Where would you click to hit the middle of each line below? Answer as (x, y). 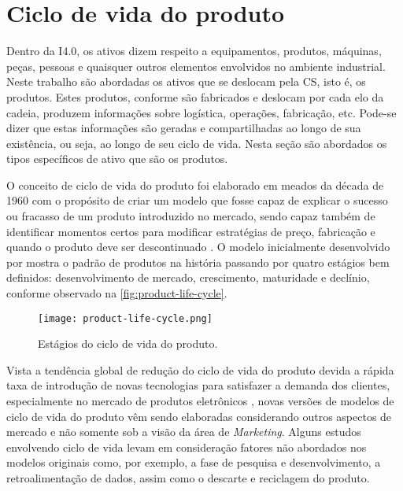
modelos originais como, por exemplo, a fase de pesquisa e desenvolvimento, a (194, 462)
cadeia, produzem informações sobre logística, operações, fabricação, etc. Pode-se (201, 112)
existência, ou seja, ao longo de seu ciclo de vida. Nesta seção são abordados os (197, 143)
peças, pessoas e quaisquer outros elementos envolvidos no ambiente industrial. (196, 66)
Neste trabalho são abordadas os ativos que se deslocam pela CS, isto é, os (186, 81)
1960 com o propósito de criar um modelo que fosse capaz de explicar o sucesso (197, 200)
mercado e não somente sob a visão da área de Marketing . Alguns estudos (184, 432)
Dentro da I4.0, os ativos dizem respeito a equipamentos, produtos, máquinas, (194, 51)
